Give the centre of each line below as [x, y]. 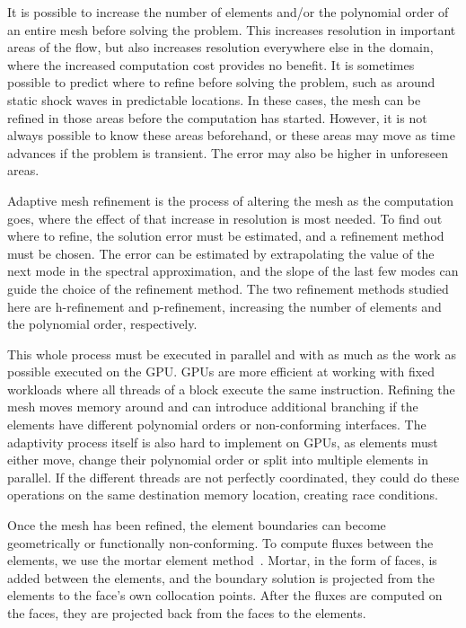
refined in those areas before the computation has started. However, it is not [217, 117]
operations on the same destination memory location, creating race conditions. [223, 495]
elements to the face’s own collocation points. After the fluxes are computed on [225, 595]
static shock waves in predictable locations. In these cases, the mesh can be [214, 99]
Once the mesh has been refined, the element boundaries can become [197, 525]
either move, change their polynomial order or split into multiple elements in [218, 460]
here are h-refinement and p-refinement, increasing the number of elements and [224, 306]
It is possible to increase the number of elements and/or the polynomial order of [228, 12]
